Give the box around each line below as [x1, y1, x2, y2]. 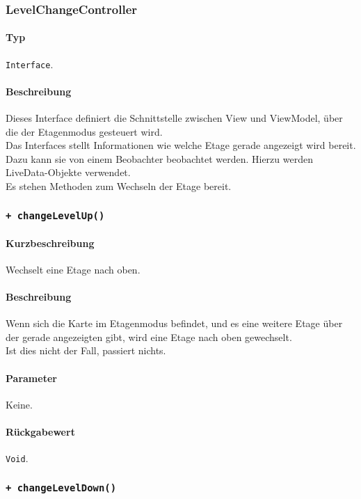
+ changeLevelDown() [6, 482, 117, 493]
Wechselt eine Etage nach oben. [6, 262, 141, 276]
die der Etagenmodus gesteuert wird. [6, 124, 163, 138]
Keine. [6, 397, 33, 411]
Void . [6, 451, 29, 466]
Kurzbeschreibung [6, 235, 95, 250]
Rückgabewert [6, 425, 75, 439]
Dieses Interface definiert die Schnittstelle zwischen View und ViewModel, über [6, 111, 343, 125]
